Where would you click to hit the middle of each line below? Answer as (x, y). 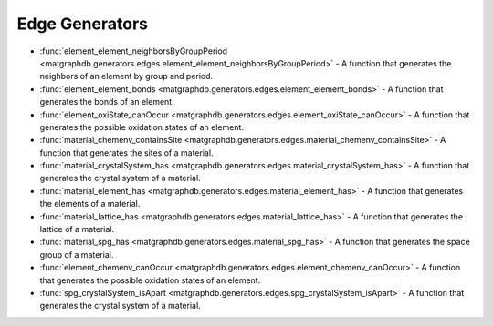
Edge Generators (82, 24)
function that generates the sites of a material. (126, 153)
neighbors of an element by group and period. (126, 76)
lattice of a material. (77, 229)
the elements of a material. (90, 204)
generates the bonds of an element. (107, 102)
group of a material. (77, 254)
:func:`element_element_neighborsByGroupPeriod (134, 51)
